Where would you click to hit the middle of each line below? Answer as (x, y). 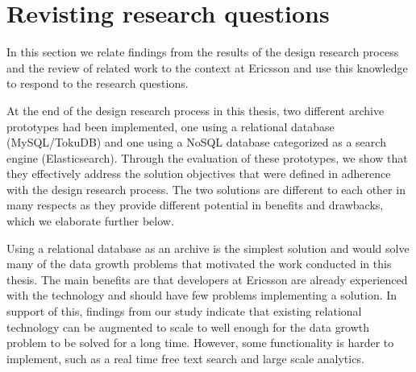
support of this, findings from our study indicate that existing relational (184, 311)
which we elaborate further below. (90, 221)
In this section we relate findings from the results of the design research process (203, 52)
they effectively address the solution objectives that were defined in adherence (199, 174)
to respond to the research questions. (98, 83)
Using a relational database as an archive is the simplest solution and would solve (208, 248)
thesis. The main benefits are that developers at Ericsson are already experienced (207, 279)
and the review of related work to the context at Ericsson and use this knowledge (207, 67)
